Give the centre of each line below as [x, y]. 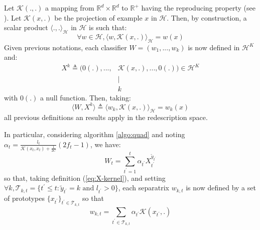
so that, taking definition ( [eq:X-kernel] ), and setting [85, 178]
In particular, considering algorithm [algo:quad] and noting [95, 134]
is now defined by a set [221, 188]
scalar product [26, 27]
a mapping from [70, 8]
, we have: [105, 144]
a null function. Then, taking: [85, 97]
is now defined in [214, 47]
